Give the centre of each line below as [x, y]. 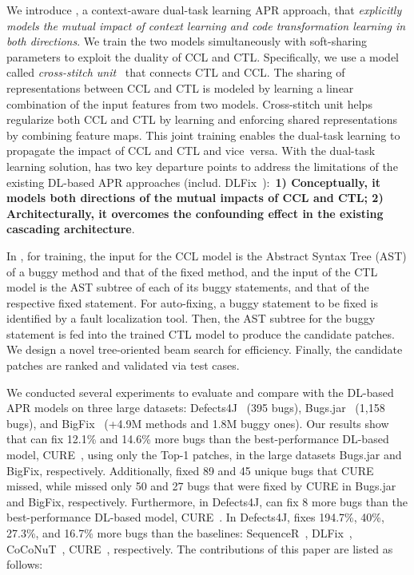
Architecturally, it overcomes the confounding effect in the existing [195, 213]
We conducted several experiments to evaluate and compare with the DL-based [200, 392]
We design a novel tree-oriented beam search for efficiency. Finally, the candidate [205, 349]
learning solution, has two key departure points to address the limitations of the [202, 166]
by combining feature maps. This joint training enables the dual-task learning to [203, 135]
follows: [25, 564]
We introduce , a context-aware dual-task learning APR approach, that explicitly [204, 10]
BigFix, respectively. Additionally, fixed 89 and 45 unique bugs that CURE [190, 470]
